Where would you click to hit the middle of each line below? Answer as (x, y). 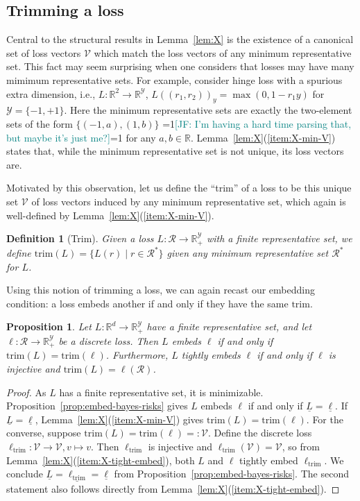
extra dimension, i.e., (51, 93)
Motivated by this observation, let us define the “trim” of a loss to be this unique (179, 188)
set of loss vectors (44, 52)
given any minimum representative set (248, 253)
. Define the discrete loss (260, 433)
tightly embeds (211, 355)
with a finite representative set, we (279, 238)
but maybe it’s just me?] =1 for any (81, 137)
